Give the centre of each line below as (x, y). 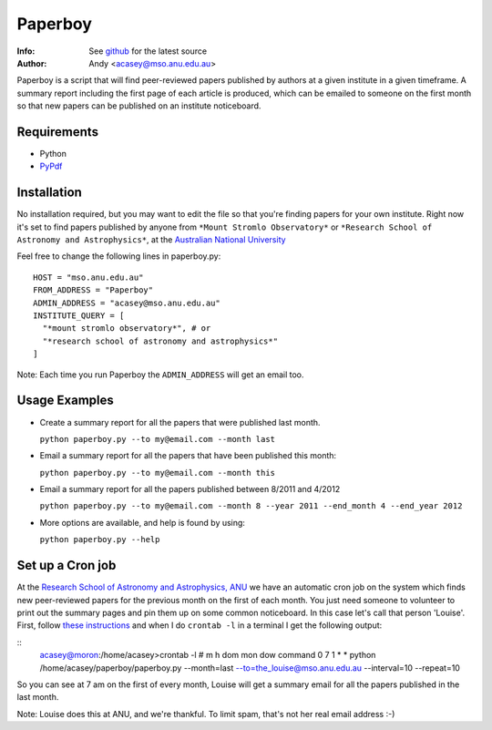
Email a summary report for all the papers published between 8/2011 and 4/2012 (190, 489)
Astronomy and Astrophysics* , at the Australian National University (151, 240)
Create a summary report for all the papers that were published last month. (180, 422)
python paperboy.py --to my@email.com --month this (158, 473)
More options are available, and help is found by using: (143, 522)
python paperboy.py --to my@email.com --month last (158, 439)
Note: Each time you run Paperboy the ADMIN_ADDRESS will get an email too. (160, 375)
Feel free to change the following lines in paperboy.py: (119, 256)
